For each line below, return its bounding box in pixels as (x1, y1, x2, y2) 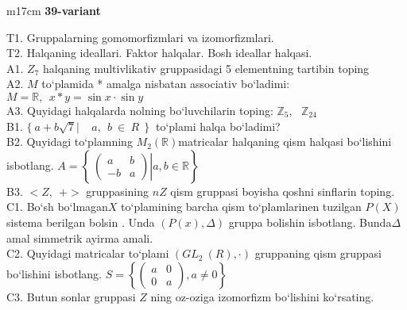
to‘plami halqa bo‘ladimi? (155, 117, 281, 134)
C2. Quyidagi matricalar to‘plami (6, 245, 169, 262)
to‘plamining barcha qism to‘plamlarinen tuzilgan (121, 198, 362, 215)
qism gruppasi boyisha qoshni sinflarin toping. (170, 182, 395, 199)
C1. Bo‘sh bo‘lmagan (6, 198, 108, 215)
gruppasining (86, 182, 149, 199)
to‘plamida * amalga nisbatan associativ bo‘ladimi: (41, 75, 290, 92)
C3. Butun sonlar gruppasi (6, 288, 136, 304)
